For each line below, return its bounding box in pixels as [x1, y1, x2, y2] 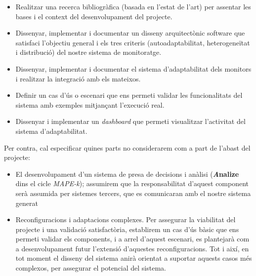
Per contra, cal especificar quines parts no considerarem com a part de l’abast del [4, 142, 251, 153]
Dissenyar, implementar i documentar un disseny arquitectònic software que [15, 28, 245, 38]
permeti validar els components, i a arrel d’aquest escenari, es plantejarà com [15, 234, 250, 244]
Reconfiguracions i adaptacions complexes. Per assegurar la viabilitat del [15, 214, 236, 225]
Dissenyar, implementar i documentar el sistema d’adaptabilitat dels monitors [15, 63, 252, 74]
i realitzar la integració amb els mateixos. [15, 73, 141, 83]
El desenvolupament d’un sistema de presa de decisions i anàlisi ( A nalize [15, 168, 239, 179]
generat [15, 197, 38, 208]
